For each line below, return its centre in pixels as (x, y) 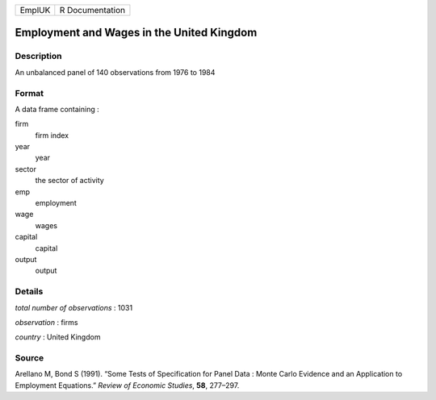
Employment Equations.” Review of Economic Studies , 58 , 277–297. (127, 385)
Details (29, 292)
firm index (52, 135)
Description (38, 56)
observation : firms (46, 322)
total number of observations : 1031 (74, 307)
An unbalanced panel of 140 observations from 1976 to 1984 (115, 72)
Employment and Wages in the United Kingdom (136, 33)
